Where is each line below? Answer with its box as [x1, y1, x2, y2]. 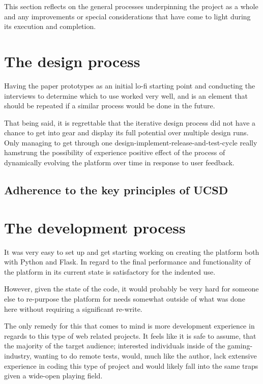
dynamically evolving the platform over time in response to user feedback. [4, 157, 235, 168]
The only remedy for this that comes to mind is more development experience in [4, 320, 255, 331]
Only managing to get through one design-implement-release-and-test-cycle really [4, 137, 257, 147]
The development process [4, 217, 186, 238]
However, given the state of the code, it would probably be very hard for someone [4, 283, 259, 294]
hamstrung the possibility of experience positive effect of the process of [4, 147, 225, 158]
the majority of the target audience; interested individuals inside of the [4, 340, 225, 351]
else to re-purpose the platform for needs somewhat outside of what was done [4, 293, 245, 304]
